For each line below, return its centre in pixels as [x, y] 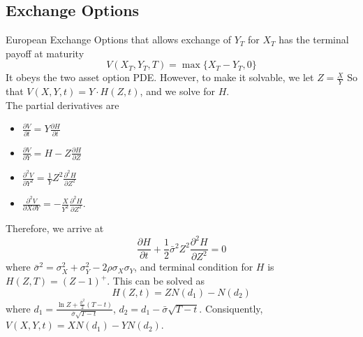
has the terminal [314, 40]
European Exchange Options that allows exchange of [118, 40]
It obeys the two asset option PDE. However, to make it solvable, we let [160, 77]
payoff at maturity [45, 53]
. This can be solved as [156, 281]
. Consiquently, [231, 308]
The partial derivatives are [62, 105]
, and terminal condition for [194, 267]
